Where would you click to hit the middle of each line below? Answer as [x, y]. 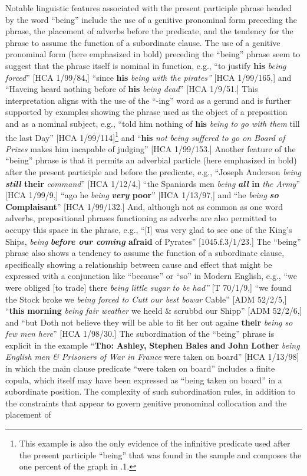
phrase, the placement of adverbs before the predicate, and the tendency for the [149, 31]
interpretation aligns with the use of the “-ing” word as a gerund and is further [148, 100]
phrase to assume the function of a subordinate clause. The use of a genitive [143, 42]
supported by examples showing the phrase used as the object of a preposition [146, 112]
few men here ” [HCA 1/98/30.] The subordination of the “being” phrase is [140, 334]
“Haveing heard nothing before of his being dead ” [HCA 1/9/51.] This [132, 89]
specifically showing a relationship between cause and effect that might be [139, 264]
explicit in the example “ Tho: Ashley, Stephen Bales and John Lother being [153, 345]
